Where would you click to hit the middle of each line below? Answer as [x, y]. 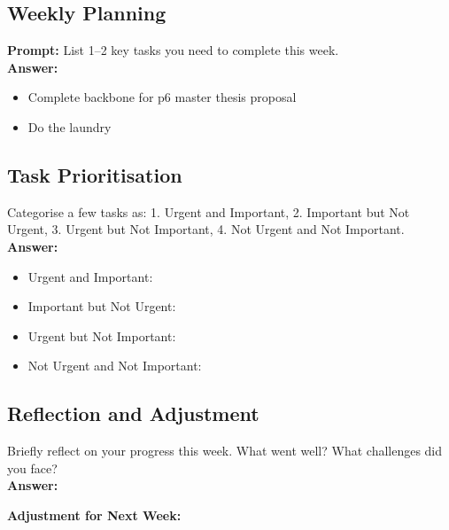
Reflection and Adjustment [133, 413]
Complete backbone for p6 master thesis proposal [162, 97]
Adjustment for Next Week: [94, 514]
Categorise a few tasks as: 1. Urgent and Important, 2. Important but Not [209, 211]
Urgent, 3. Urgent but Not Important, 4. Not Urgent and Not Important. [206, 229]
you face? [32, 468]
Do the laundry [70, 126]
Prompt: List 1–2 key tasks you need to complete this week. [173, 50]
